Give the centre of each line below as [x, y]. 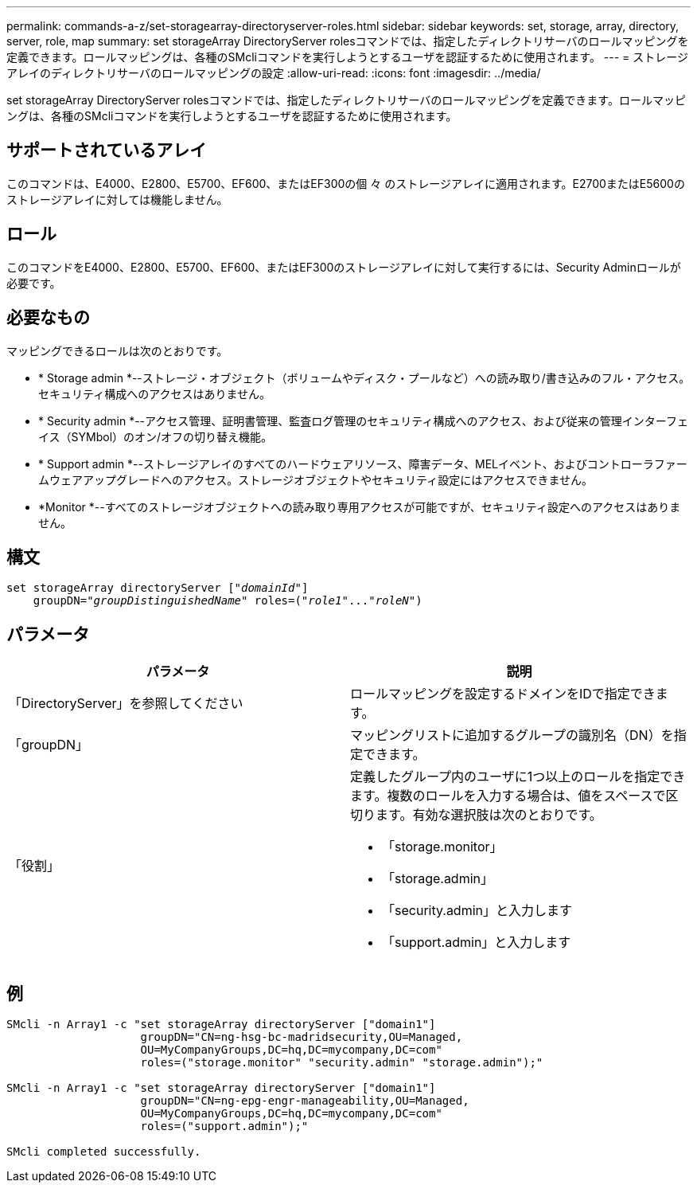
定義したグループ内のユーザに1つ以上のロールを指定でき [518, 777]
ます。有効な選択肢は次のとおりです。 [489, 815]
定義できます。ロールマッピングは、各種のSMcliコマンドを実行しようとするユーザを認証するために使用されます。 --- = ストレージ [348, 57]
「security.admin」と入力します [477, 911]
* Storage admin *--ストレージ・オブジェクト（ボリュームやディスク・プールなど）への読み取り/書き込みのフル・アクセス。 [364, 377]
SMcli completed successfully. [104, 1152]
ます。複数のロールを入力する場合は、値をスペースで [508, 796]
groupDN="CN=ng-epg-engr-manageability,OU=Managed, [305, 1101]
